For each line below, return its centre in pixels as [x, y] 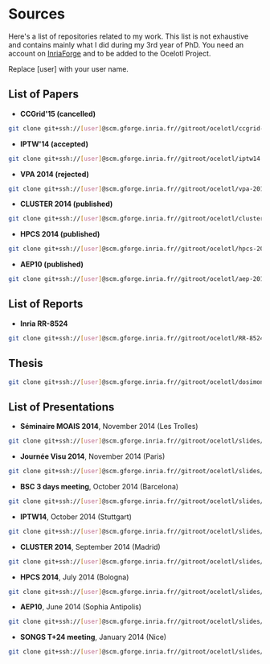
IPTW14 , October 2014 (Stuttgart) [76, 517]
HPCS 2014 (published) [60, 234]
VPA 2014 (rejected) [55, 174]
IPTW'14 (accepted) [54, 144]
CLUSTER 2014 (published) [66, 204]
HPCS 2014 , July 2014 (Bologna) [74, 577]
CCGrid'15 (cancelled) [58, 113]
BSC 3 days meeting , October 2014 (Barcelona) [99, 486]
